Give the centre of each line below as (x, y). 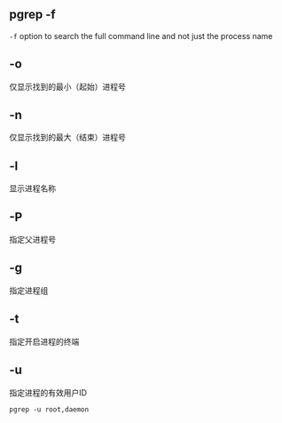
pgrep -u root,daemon (49, 409)
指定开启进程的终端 (44, 341)
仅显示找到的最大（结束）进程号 (67, 138)
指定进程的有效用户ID (48, 392)
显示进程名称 (32, 188)
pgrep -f (32, 15)
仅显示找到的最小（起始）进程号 (67, 86)
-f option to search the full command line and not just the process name (141, 36)
